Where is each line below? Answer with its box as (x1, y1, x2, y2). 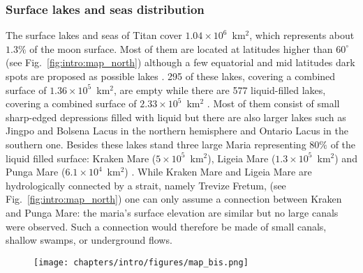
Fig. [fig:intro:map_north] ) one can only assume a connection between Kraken (6, 192, 342, 206)
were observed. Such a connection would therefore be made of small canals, (6, 219, 327, 233)
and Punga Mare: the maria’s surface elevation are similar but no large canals (6, 205, 339, 219)
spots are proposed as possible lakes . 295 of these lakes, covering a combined (6, 69, 336, 83)
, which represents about (249, 28, 355, 42)
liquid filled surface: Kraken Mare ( (6, 150, 156, 165)
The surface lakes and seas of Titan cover (6, 28, 182, 42)
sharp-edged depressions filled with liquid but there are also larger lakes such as (6, 109, 346, 124)
